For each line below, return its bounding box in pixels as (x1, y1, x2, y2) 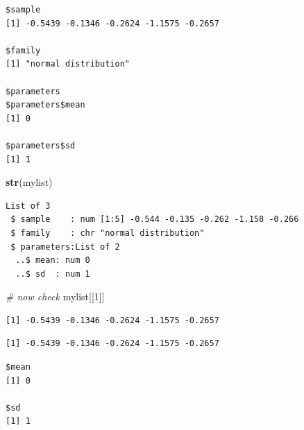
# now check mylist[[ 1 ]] (6, 289, 105, 304)
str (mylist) (6, 175, 53, 189)
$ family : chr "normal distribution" (10, 227, 205, 238)
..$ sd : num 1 (15, 268, 90, 279)
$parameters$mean (6, 100, 85, 110)
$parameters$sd (6, 140, 76, 150)
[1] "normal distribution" (6, 59, 130, 69)
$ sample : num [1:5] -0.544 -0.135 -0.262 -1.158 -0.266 (10, 214, 299, 225)
